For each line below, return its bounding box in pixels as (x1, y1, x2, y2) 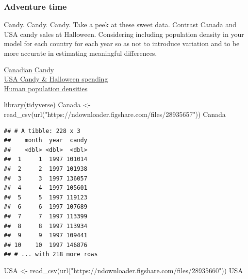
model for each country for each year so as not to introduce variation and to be (4, 38, 240, 49)
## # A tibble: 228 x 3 (4, 127, 81, 134)
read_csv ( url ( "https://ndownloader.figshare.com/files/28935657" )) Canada (4, 109, 226, 119)
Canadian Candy (4, 64, 54, 74)
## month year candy (4, 137, 87, 144)
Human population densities (4, 83, 88, 93)
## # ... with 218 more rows (4, 251, 98, 258)
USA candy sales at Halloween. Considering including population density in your (4, 29, 244, 39)
